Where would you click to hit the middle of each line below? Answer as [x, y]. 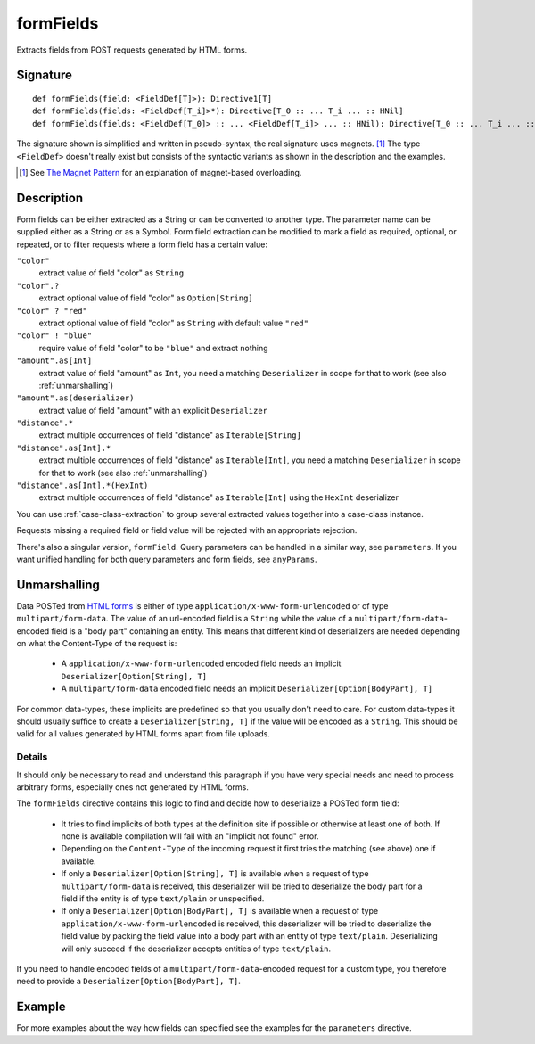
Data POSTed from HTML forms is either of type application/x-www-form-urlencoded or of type [202, 605]
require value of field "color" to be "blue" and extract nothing [153, 348]
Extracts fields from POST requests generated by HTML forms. [132, 50]
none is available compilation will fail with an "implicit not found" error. [190, 836]
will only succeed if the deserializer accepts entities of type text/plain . [196, 949]
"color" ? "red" [52, 311]
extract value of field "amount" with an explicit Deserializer [153, 410]
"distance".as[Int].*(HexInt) [82, 485]
